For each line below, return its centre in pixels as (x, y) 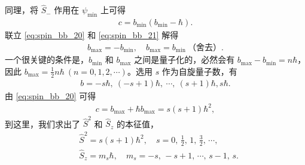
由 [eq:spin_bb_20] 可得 (51, 95)
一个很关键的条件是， (47, 59)
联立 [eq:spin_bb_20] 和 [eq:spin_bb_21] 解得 (92, 35)
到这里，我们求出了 (42, 123)
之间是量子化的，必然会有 (184, 59)
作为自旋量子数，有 (199, 71)
